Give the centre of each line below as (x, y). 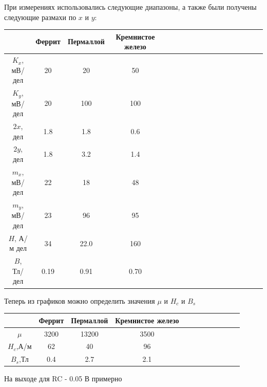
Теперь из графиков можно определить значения (80, 300)
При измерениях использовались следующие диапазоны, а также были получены (130, 7)
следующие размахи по (40, 17)
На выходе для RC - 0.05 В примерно (63, 379)
